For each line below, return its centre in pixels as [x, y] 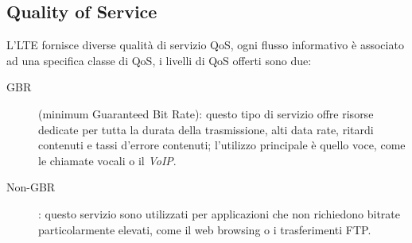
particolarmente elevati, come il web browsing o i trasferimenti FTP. [205, 229]
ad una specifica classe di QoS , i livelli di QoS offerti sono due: [159, 60]
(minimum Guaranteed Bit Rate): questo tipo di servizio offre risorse [206, 113]
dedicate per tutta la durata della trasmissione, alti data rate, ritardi [206, 129]
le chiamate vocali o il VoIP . [107, 160]
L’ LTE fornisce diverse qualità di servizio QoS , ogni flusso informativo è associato [205, 45]
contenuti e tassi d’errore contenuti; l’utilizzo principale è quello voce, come [222, 145]
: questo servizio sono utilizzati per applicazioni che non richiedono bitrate [220, 213]
